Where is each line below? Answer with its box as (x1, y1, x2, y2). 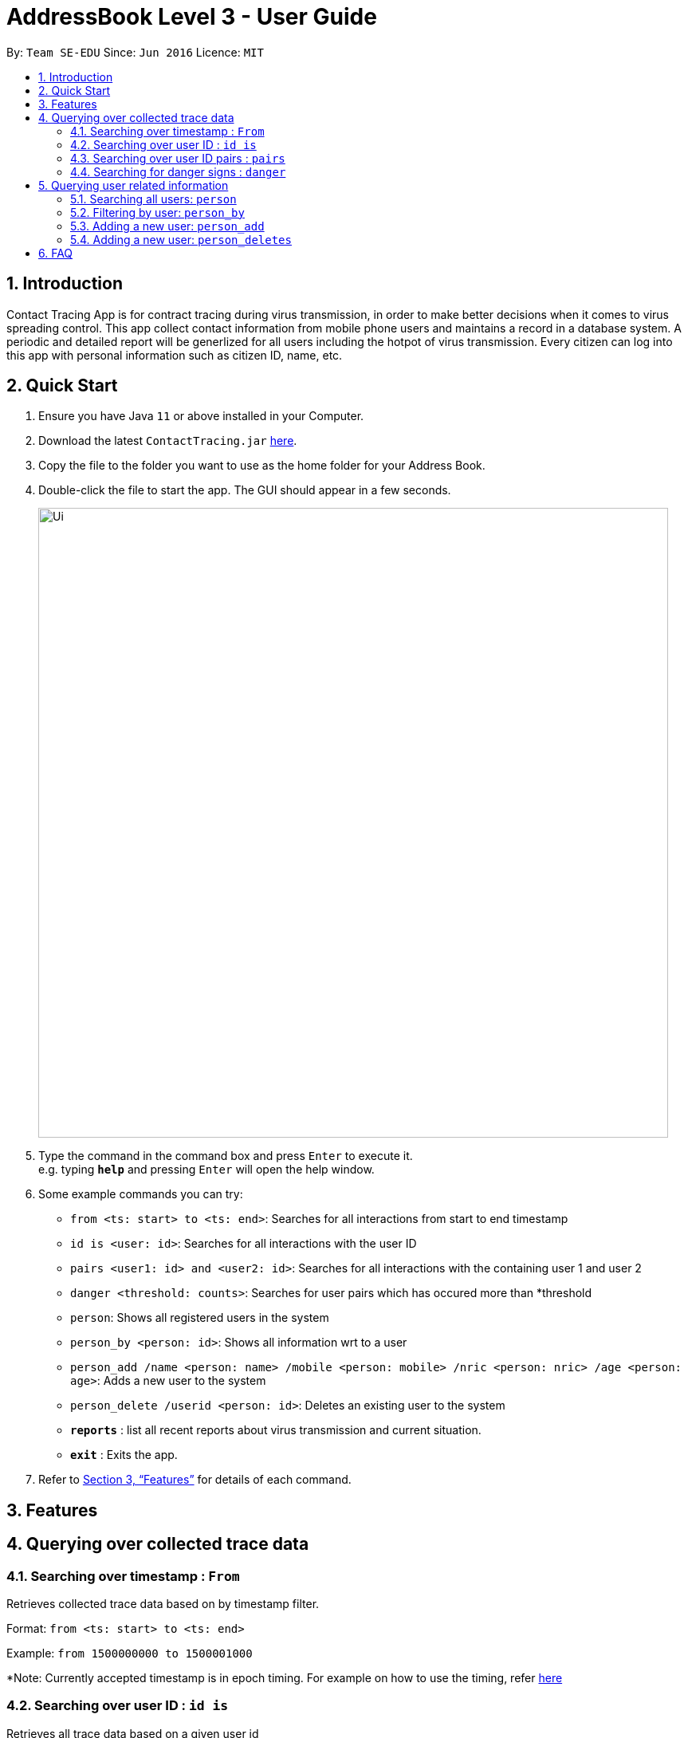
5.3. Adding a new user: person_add (70, 218, 265, 233)
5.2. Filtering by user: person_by (70, 205, 245, 219)
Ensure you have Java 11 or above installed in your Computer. (38, 409, 364, 423)
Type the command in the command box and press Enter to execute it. (38, 1149, 413, 1163)
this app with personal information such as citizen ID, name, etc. (6, 348, 343, 362)
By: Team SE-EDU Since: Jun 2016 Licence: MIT (6, 45, 264, 59)
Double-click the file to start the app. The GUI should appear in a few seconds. (38, 483, 451, 497)
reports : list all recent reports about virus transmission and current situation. (70, 1423, 482, 1437)
